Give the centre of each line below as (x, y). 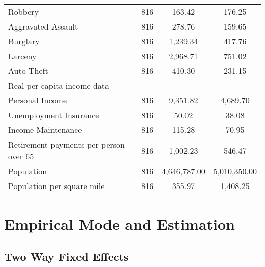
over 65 (21, 156)
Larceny (22, 56)
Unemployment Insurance (54, 115)
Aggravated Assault (43, 26)
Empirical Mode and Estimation (120, 224)
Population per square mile (57, 186)
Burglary (24, 41)
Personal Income (38, 100)
